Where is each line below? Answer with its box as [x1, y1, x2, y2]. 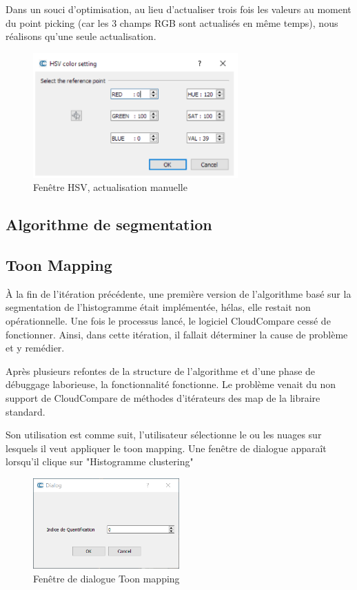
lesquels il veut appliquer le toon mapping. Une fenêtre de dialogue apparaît [6, 440, 327, 455]
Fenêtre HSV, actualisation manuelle [33, 180, 187, 194]
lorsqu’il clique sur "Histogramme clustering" [6, 454, 194, 469]
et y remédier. [6, 340, 65, 355]
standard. [6, 404, 45, 418]
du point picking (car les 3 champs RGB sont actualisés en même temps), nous [6, 15, 338, 30]
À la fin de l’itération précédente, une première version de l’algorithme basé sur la [6, 286, 351, 301]
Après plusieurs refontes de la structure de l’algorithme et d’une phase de [6, 363, 316, 378]
